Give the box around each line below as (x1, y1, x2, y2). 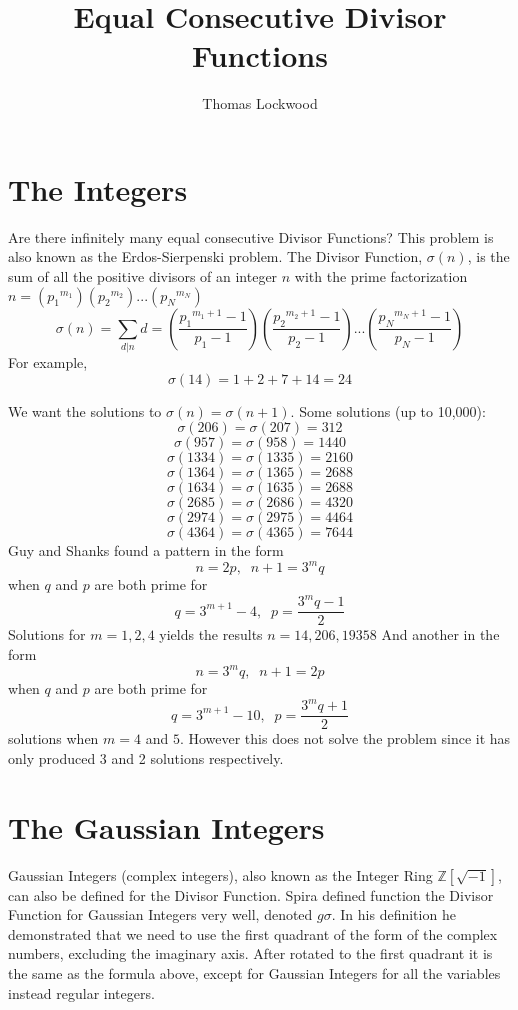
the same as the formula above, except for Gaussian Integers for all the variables (8, 962, 501, 983)
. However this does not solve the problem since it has (179, 728, 511, 749)
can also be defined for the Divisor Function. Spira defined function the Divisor (8, 884, 494, 905)
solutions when (8, 728, 99, 749)
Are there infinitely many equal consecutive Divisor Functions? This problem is (8, 226, 494, 247)
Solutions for (8, 624, 86, 645)
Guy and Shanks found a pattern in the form (8, 540, 284, 561)
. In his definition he (331, 904, 456, 925)
